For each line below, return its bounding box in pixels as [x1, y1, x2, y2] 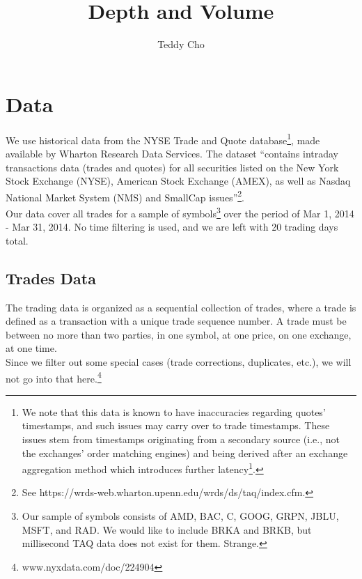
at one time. [6, 341, 57, 355]
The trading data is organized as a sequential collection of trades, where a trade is [6, 300, 356, 314]
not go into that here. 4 [6, 369, 102, 385]
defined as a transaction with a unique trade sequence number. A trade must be [6, 314, 347, 328]
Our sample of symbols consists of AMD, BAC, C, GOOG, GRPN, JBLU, [22, 509, 339, 523]
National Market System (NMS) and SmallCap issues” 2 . [6, 187, 244, 204]
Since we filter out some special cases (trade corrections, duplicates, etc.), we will [6, 354, 352, 369]
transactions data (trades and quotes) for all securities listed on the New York [6, 160, 339, 174]
